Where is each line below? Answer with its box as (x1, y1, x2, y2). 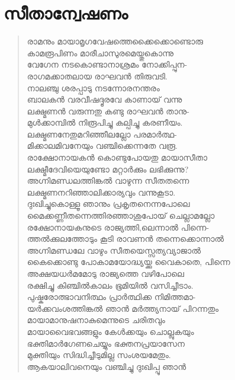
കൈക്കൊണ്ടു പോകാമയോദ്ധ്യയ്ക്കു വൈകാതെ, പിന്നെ (27, 256, 230, 268)
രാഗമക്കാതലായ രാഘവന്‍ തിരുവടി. (27, 69, 168, 82)
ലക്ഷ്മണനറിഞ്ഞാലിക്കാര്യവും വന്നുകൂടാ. (27, 186, 176, 198)
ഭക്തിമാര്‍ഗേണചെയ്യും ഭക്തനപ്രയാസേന (27, 337, 185, 349)
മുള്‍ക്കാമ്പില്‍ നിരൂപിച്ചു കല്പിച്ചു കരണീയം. (27, 116, 183, 129)
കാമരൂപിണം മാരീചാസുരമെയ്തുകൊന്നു (27, 46, 174, 59)
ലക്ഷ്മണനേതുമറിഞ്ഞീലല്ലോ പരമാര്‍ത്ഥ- (27, 127, 177, 140)
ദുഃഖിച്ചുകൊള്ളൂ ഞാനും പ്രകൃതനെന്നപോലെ (27, 197, 190, 210)
